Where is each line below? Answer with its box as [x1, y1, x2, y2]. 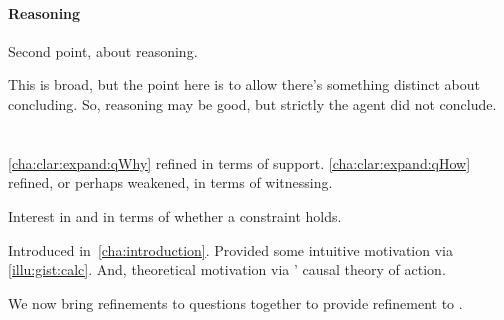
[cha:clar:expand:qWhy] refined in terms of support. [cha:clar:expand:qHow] [8, 152, 471, 173]
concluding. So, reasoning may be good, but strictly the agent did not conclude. [8, 93, 497, 114]
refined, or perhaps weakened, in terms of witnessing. [8, 172, 333, 193]
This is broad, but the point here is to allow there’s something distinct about [8, 74, 480, 95]
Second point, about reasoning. [8, 40, 198, 61]
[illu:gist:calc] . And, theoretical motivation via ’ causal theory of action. [8, 259, 446, 280]
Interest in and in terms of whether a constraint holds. [8, 205, 342, 226]
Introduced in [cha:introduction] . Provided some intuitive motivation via [8, 239, 453, 260]
